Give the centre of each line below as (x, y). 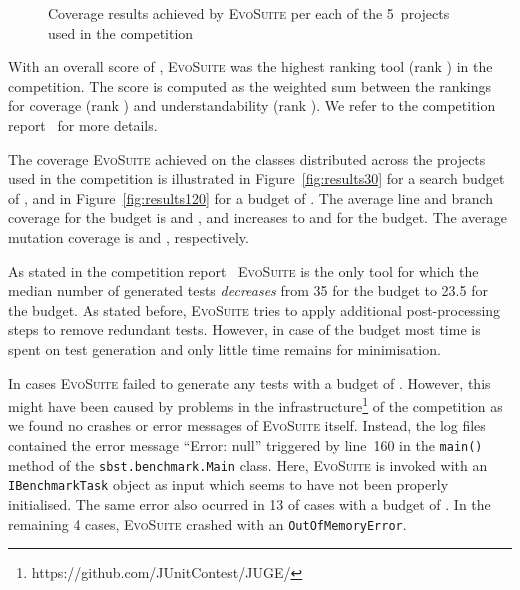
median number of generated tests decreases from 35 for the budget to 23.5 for (248, 290)
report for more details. (83, 124)
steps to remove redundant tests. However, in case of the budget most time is (244, 329)
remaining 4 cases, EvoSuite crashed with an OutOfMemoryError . (207, 523)
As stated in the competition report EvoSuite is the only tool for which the (243, 270)
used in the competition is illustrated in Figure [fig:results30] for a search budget (256, 178)
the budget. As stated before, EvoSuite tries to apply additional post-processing (254, 309)
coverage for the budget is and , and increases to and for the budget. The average (257, 217)
